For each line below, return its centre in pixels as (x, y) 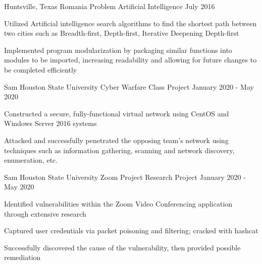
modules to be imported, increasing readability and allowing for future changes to (130, 60)
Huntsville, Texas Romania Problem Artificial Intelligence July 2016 (110, 6)
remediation (22, 257)
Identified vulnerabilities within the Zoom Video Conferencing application (118, 203)
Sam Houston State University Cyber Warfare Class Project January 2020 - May (129, 86)
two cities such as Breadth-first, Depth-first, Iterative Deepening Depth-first (122, 33)
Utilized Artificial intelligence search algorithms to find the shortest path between (130, 23)
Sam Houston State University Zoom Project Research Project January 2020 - (125, 177)
